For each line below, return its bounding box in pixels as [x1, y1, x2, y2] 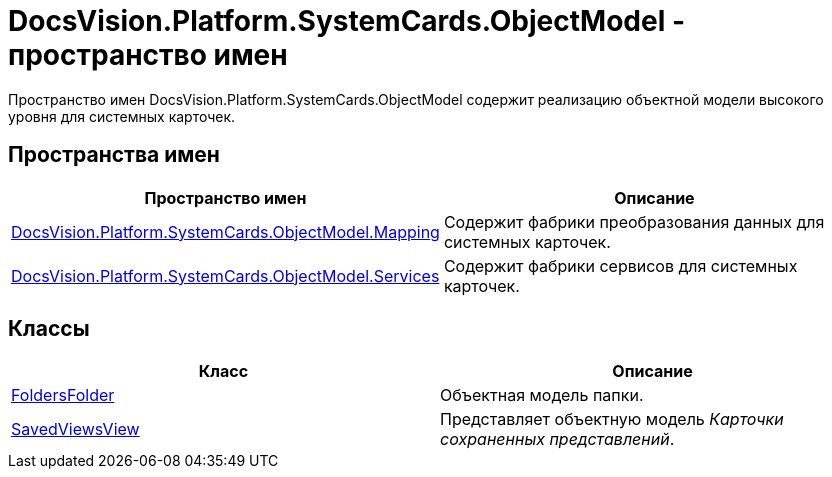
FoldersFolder [11, 385, 115, 406]
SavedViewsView [11, 419, 140, 440]
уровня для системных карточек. [8, 107, 236, 125]
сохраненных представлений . [440, 429, 675, 450]
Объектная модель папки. [440, 385, 644, 406]
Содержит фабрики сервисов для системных [443, 255, 798, 276]
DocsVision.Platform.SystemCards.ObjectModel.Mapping [11, 221, 440, 242]
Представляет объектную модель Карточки [440, 409, 784, 430]
